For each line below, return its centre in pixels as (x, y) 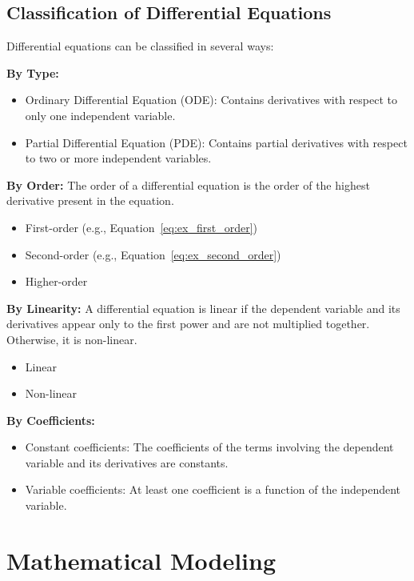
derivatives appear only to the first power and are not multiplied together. (188, 324)
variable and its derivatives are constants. (127, 462)
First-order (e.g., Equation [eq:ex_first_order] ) (141, 227)
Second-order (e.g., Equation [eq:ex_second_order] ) (153, 254)
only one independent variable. (100, 115)
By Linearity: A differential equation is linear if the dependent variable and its (203, 308)
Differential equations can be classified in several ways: (140, 46)
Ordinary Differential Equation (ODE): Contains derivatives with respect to (211, 100)
